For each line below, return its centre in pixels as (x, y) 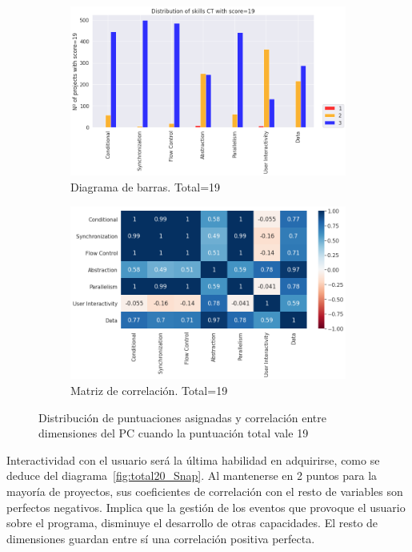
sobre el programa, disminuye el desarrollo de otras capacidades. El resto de (192, 523)
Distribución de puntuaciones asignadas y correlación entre (183, 417)
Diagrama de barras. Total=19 (146, 186)
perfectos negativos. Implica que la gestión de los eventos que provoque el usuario (206, 507)
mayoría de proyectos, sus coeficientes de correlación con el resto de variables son (205, 491)
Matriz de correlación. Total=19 (149, 390)
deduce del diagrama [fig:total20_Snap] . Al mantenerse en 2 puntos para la (192, 475)
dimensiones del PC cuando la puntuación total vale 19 (174, 433)
